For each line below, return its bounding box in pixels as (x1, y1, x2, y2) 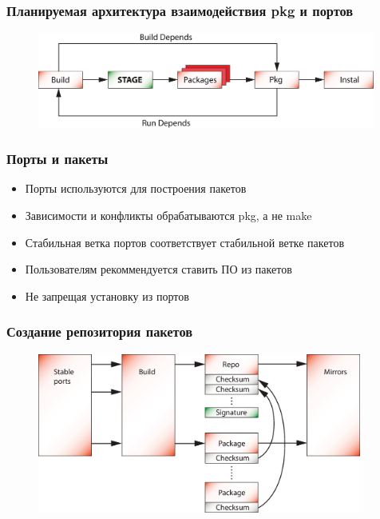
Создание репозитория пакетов (6, 321, 193, 341)
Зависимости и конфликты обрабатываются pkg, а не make (25, 207, 312, 224)
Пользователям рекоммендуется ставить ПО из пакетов (25, 261, 292, 277)
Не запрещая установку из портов (25, 287, 189, 304)
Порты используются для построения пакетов (25, 180, 247, 197)
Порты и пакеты (6, 149, 109, 169)
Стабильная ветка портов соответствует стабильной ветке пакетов (25, 234, 344, 250)
